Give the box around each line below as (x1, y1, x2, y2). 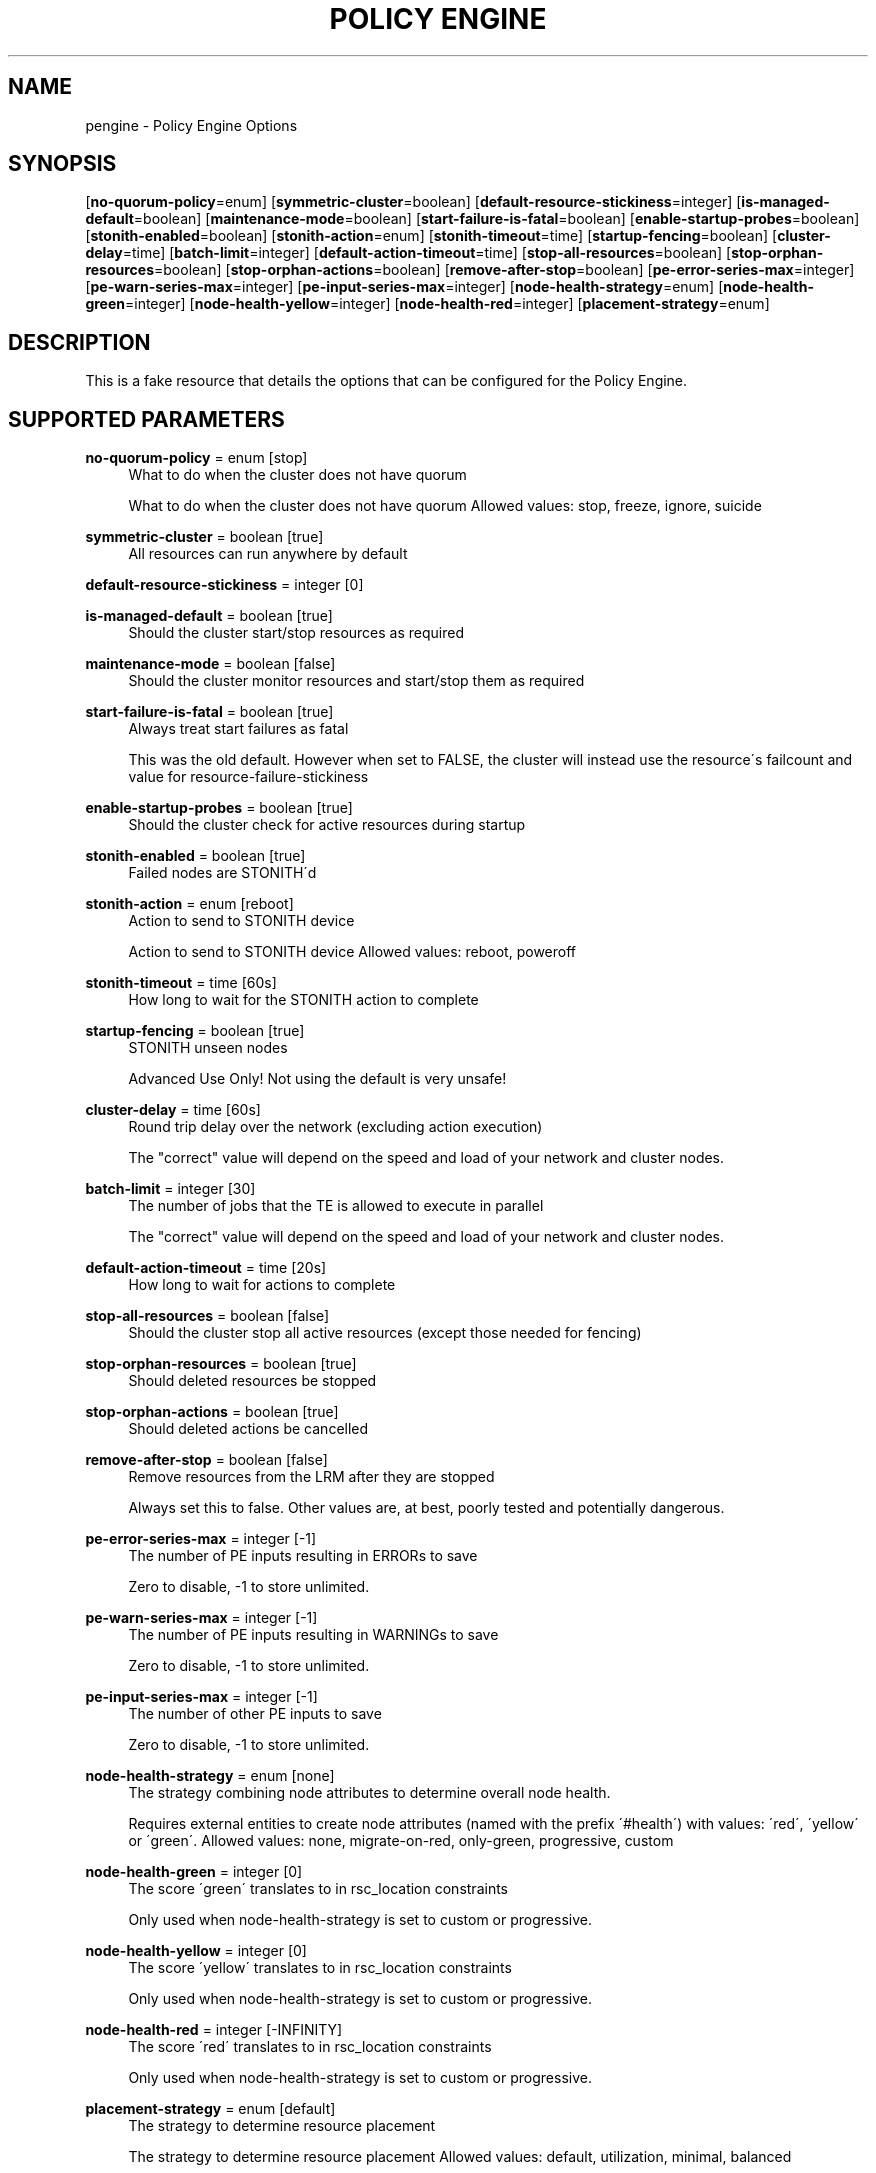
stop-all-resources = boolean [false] (85, 1307, 330, 1325)
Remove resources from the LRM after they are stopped (128, 1468, 495, 1486)
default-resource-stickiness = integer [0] (85, 576, 364, 594)
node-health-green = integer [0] (85, 1863, 303, 1881)
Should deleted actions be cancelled (128, 1420, 369, 1438)
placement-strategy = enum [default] (85, 2100, 336, 2118)
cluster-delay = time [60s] (85, 1101, 261, 1119)
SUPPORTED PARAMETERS (8, 406, 285, 432)
